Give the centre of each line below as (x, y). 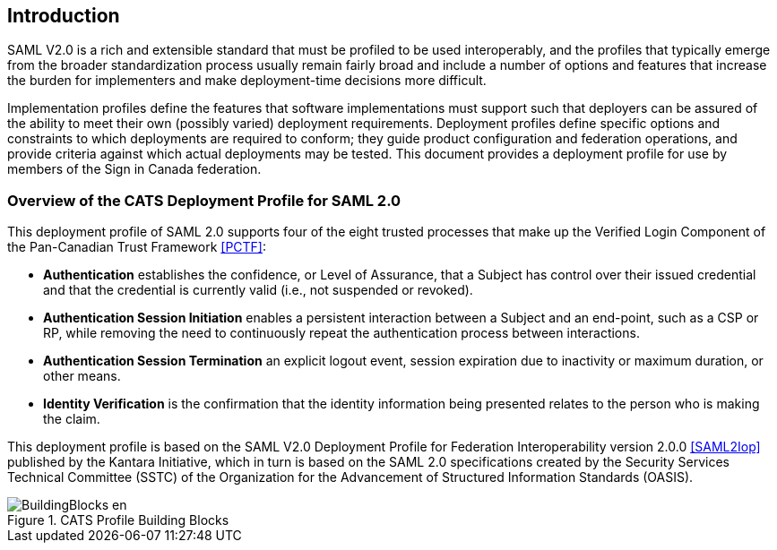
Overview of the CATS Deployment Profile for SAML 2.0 (204, 200)
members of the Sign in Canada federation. (134, 169)
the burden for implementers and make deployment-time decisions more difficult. (247, 81)
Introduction (64, 16)
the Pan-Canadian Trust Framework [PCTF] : (137, 247)
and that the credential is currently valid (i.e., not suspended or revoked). (258, 290)
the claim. (72, 419)
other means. (82, 376)
